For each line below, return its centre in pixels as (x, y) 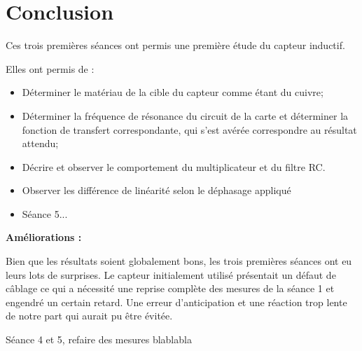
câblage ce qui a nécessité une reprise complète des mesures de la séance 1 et (170, 288)
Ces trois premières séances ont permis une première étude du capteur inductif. (175, 45)
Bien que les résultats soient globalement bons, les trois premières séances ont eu (179, 261)
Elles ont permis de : (50, 68)
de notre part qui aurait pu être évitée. (89, 316)
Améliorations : (44, 237)
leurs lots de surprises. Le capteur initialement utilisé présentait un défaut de (171, 274)
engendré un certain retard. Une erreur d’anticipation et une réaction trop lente (176, 302)
